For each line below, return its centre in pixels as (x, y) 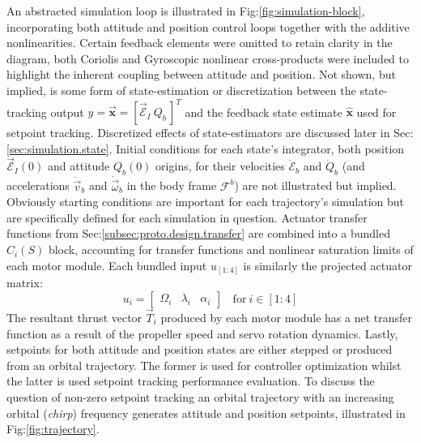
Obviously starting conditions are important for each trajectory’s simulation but (206, 202)
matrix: (25, 283)
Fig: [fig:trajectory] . (53, 429)
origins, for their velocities (220, 166)
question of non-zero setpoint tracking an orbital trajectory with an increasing (200, 396)
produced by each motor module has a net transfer (287, 317)
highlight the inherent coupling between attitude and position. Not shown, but (201, 74)
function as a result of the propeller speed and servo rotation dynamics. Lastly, (202, 333)
